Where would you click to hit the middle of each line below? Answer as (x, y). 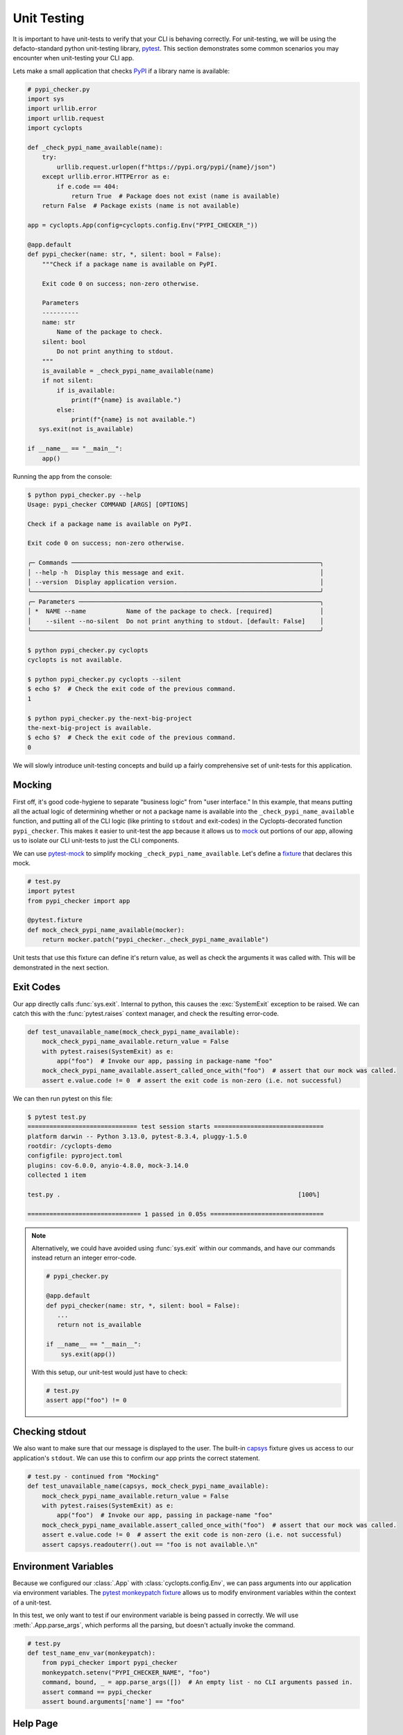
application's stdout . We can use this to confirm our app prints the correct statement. (136, 1458)
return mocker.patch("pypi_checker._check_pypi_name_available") (155, 940)
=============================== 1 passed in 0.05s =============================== (175, 1214)
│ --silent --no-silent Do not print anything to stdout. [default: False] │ (175, 621)
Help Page (35, 1724)
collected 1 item (57, 1175)
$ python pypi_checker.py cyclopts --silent (104, 679)
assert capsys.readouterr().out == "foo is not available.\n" (150, 1544)
